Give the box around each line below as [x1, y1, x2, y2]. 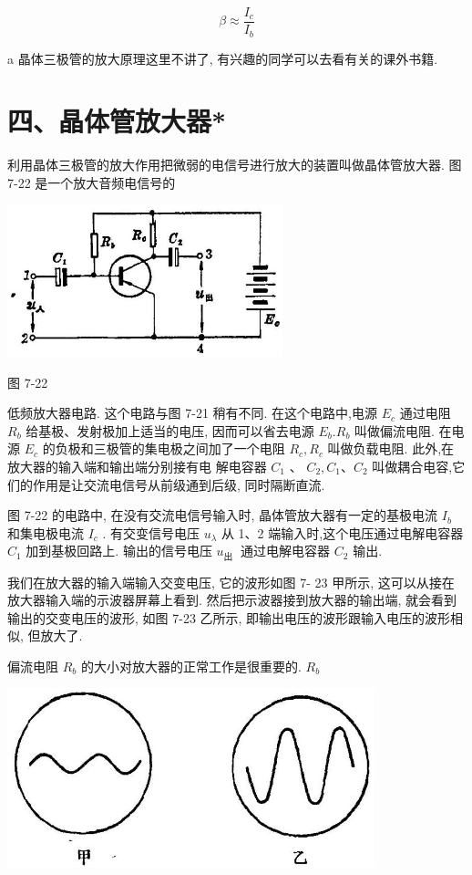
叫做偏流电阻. [354, 421, 435, 440]
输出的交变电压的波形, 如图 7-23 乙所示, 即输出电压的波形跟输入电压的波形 [7, 608, 451, 627]
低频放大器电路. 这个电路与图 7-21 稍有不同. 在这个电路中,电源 [7, 403, 377, 422]
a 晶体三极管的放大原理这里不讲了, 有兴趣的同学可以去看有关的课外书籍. [7, 48, 438, 68]
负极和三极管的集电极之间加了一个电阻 [55, 439, 285, 458]
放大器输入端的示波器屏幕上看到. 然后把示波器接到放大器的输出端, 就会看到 [7, 590, 457, 609]
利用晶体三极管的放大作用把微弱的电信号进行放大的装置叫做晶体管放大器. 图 [7, 155, 462, 174]
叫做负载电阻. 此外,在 [327, 439, 455, 458]
